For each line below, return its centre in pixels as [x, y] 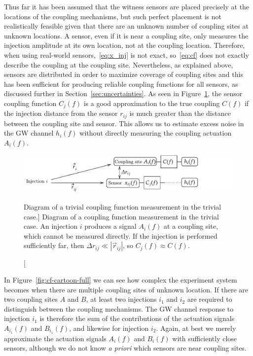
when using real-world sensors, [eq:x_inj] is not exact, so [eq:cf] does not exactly [126, 54]
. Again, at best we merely [196, 328]
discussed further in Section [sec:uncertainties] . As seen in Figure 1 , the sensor [123, 93]
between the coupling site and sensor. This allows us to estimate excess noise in [124, 123]
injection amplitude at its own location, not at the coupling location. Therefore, [125, 45]
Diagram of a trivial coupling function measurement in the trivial [123, 207]
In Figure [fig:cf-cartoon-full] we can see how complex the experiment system [121, 280]
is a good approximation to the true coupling [152, 103]
